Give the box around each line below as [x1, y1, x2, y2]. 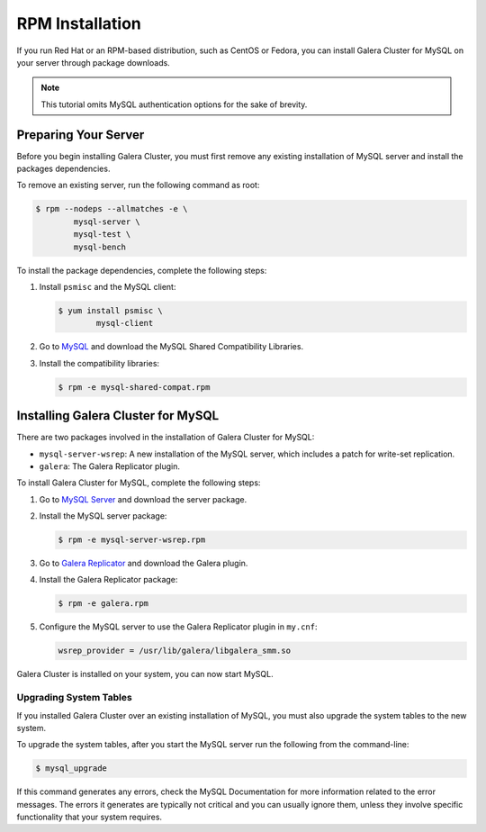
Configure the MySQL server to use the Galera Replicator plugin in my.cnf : [39, 621, 318, 632]
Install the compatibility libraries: [39, 357, 160, 368]
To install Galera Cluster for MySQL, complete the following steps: [16, 477, 261, 488]
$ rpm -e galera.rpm [58, 599, 148, 609]
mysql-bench [73, 241, 126, 252]
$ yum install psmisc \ [58, 305, 164, 315]
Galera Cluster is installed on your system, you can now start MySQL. [16, 669, 274, 680]
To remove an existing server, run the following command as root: [16, 180, 260, 191]
